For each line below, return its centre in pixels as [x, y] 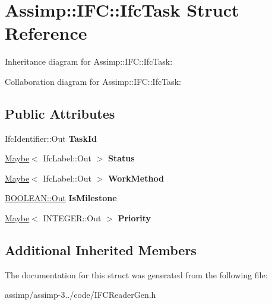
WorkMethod [136, 178]
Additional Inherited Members [101, 250]
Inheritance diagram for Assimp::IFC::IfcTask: [89, 61]
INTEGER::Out [72, 218]
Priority [135, 218]
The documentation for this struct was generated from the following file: [136, 274]
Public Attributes [60, 113]
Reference [46, 33]
